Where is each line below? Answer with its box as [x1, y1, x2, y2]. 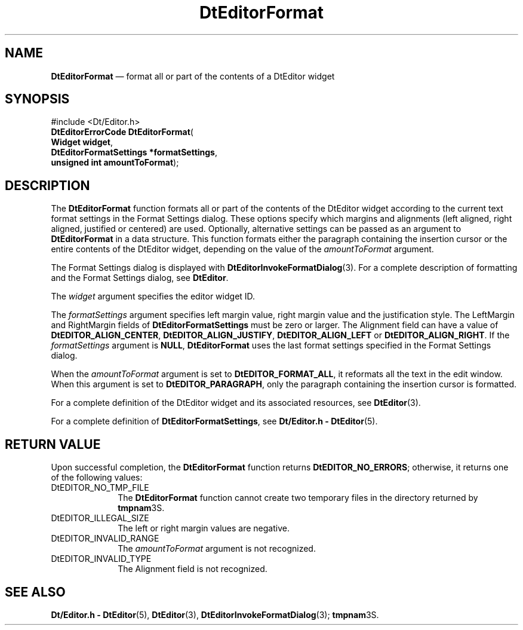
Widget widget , [51, 137, 113, 148]
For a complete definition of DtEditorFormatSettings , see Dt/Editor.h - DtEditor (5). [51, 416, 378, 427]
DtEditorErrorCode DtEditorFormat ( [51, 127, 193, 137]
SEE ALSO [5, 584, 66, 600]
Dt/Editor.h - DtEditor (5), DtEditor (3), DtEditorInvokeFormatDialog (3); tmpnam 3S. [51, 609, 379, 620]
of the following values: [51, 472, 143, 483]
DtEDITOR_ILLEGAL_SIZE [51, 513, 149, 524]
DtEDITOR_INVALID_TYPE [51, 553, 152, 564]
